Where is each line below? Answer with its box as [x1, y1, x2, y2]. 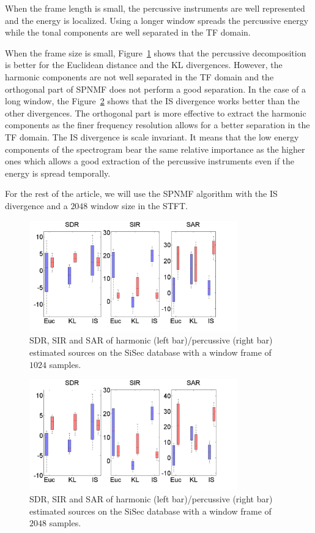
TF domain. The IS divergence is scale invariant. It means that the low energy [5, 130, 299, 143]
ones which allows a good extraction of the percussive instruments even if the [5, 155, 295, 167]
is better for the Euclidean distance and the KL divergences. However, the [5, 58, 283, 71]
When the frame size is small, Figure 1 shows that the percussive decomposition [5, 46, 306, 59]
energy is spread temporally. [5, 166, 111, 179]
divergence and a [5, 199, 68, 212]
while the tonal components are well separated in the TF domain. [5, 26, 251, 39]
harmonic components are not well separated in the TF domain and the [5, 70, 274, 83]
